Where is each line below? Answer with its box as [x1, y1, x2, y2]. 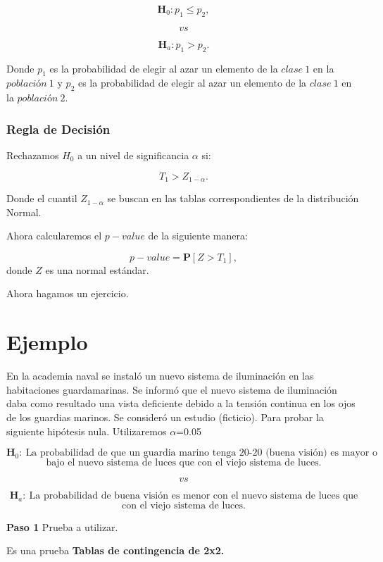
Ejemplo [6, 327, 88, 356]
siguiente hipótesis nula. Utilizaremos [6, 423, 167, 438]
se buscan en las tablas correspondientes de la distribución [107, 191, 359, 206]
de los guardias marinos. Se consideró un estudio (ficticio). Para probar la [6, 409, 324, 424]
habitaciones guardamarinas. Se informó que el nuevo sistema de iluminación [6, 382, 337, 396]
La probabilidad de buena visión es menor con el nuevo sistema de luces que [29, 491, 358, 501]
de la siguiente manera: [148, 228, 248, 243]
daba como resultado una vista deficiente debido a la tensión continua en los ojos [6, 396, 356, 411]
